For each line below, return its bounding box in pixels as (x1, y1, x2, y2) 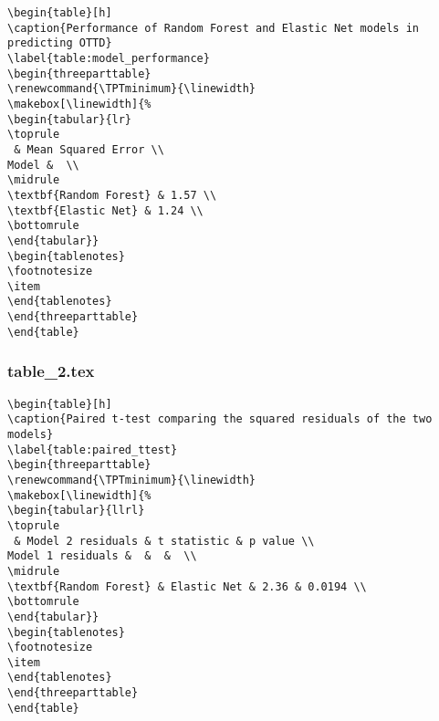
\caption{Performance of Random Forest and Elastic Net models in (7, 21, 420, 35)
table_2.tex (7, 360, 95, 382)
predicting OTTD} (7, 37, 112, 50)
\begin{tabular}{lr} (7, 112, 132, 126)
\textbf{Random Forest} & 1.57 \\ (7, 188, 217, 202)
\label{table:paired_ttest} (7, 443, 178, 456)
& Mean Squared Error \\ (14, 142, 164, 156)
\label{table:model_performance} (7, 51, 210, 65)
